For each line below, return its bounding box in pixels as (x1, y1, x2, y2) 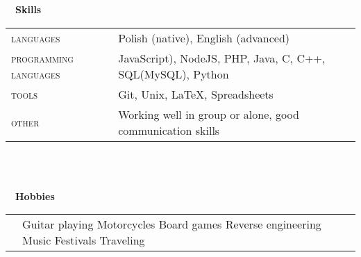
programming (11, 49, 74, 66)
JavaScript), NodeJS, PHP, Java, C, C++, (118, 49, 326, 66)
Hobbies (15, 188, 55, 203)
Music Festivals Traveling (22, 232, 145, 249)
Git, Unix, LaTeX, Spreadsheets (118, 85, 274, 102)
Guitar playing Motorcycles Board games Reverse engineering (22, 216, 321, 233)
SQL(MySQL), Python (118, 65, 229, 82)
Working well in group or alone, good (118, 106, 299, 122)
